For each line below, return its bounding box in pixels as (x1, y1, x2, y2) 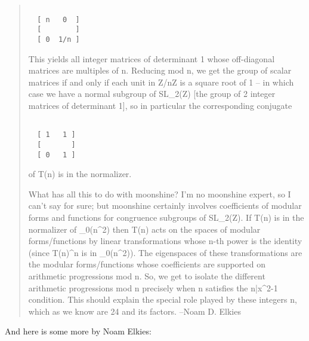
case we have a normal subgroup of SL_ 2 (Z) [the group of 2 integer (28, 87, 276, 100)
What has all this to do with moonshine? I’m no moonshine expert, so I (28, 187, 291, 200)
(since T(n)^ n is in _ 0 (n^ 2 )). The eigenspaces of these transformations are (28, 246, 302, 258)
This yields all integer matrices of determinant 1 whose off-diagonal (28, 52, 275, 65)
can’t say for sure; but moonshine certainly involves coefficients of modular (28, 199, 302, 212)
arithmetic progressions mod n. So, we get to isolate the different (28, 269, 265, 282)
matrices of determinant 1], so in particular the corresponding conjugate (28, 99, 292, 111)
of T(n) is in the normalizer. (28, 168, 132, 180)
